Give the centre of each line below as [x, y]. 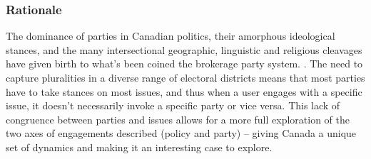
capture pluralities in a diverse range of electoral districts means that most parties [185, 77]
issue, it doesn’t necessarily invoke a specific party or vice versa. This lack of [173, 105]
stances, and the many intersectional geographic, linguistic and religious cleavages [184, 49]
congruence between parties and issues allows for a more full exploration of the [178, 119]
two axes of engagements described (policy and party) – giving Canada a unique [181, 133]
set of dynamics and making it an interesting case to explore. [139, 147]
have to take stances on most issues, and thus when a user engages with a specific [184, 91]
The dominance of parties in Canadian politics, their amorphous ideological [171, 36]
